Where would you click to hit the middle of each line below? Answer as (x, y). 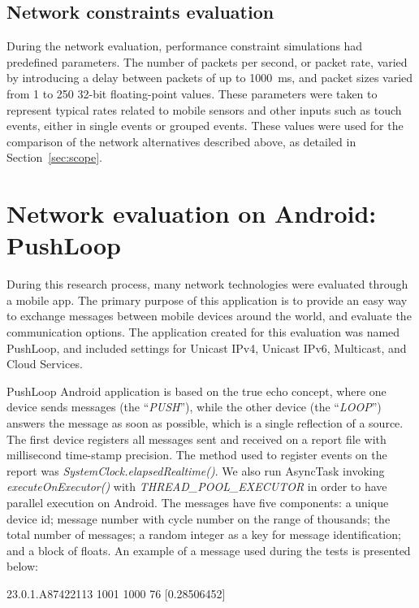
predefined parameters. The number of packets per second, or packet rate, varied (207, 61)
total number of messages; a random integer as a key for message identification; (204, 534)
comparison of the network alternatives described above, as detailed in (181, 141)
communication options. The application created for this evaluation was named (203, 332)
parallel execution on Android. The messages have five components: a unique (198, 502)
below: (22, 566)
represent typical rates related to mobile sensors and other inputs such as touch (204, 109)
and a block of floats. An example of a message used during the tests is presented (209, 550)
